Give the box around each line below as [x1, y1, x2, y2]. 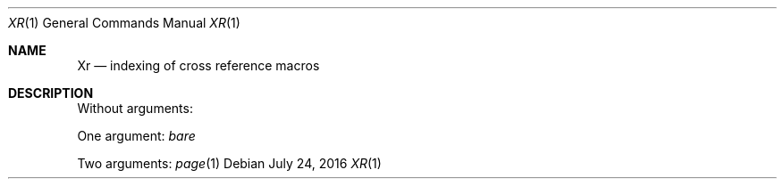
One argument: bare [77, 128, 196, 143]
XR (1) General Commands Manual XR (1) [8, 15, 240, 30]
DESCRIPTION [8, 85, 94, 101]
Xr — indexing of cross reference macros [77, 58, 320, 73]
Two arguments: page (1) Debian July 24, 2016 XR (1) [77, 156, 382, 171]
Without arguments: [77, 101, 193, 116]
